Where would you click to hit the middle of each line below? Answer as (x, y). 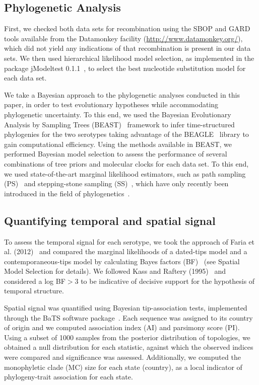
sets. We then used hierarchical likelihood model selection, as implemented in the (129, 58)
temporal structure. (34, 291)
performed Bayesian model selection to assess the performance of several (116, 154)
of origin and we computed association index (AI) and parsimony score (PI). (122, 327)
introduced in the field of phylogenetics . (67, 193)
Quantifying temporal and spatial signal (110, 220)
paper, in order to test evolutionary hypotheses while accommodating (111, 104)
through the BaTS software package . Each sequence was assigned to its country (128, 317)
